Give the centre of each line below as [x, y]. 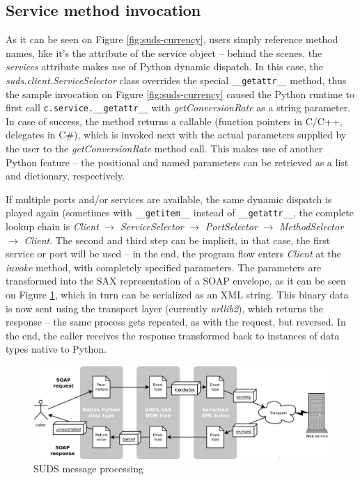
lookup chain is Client [52, 226]
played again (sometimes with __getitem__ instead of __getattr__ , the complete [180, 213]
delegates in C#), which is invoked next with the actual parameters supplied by [176, 135]
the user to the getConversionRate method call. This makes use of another [164, 149]
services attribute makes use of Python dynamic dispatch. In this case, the [165, 66]
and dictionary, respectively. [65, 176]
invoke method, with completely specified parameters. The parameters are [164, 267]
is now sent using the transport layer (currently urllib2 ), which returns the [164, 308]
